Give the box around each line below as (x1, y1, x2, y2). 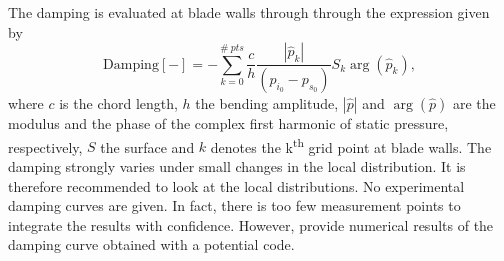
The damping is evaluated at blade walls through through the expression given (8, 2, 490, 22)
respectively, (8, 136, 83, 157)
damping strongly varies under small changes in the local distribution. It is (8, 155, 466, 176)
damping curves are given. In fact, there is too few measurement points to (8, 195, 461, 216)
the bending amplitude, (195, 93, 339, 114)
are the (452, 93, 496, 114)
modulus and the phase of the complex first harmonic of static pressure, (8, 113, 449, 134)
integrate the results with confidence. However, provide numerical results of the (8, 214, 494, 235)
